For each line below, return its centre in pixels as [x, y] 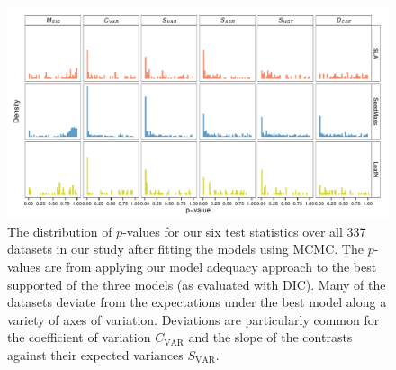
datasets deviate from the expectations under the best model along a [197, 302]
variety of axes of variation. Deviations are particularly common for [193, 319]
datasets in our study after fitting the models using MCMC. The [185, 249]
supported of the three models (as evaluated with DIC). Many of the [197, 284]
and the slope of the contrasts [270, 337]
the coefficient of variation [79, 337]
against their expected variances [95, 354]
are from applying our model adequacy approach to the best [211, 266]
